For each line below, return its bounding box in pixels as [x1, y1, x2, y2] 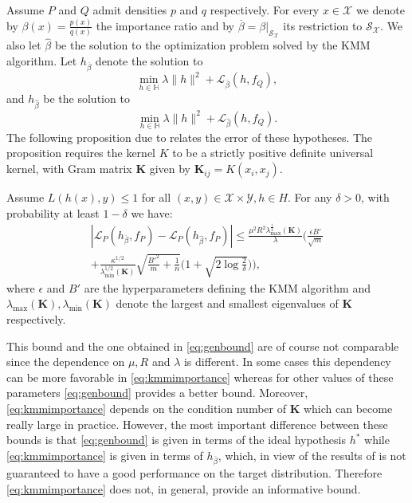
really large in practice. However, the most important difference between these [6, 415, 388, 432]
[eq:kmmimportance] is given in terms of [6, 446, 203, 463]
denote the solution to [95, 52, 203, 69]
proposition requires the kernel [6, 144, 155, 161]
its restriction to [283, 17, 363, 33]
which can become [303, 399, 393, 416]
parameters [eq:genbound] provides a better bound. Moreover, [6, 384, 308, 401]
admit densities [92, 2, 167, 18]
